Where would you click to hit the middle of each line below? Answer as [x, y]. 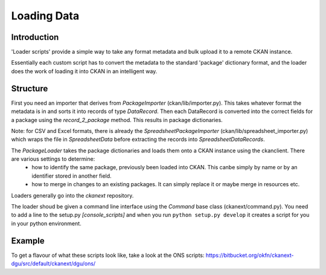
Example [28, 241]
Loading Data [45, 16]
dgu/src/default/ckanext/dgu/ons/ [53, 264]
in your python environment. [46, 223]
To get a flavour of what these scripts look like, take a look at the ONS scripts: [108, 255]
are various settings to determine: [53, 159]
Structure [30, 89]
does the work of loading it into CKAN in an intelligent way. [84, 71]
